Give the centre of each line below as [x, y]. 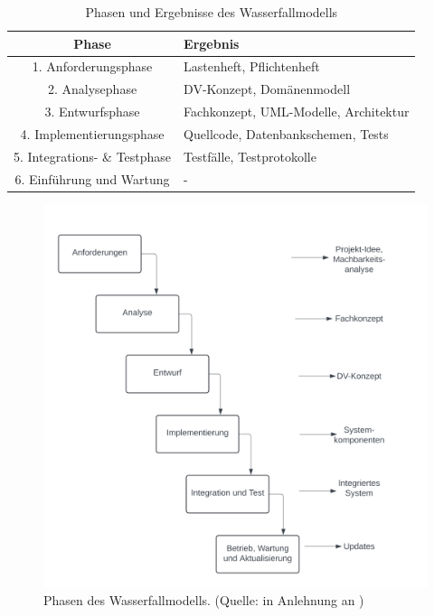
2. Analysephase [92, 89]
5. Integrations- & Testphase [93, 156]
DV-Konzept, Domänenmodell [267, 89]
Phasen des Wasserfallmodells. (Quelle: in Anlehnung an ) [204, 600]
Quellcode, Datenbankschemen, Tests [286, 133]
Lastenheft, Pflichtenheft [252, 66]
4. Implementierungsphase [92, 133]
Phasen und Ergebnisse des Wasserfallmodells [212, 12]
